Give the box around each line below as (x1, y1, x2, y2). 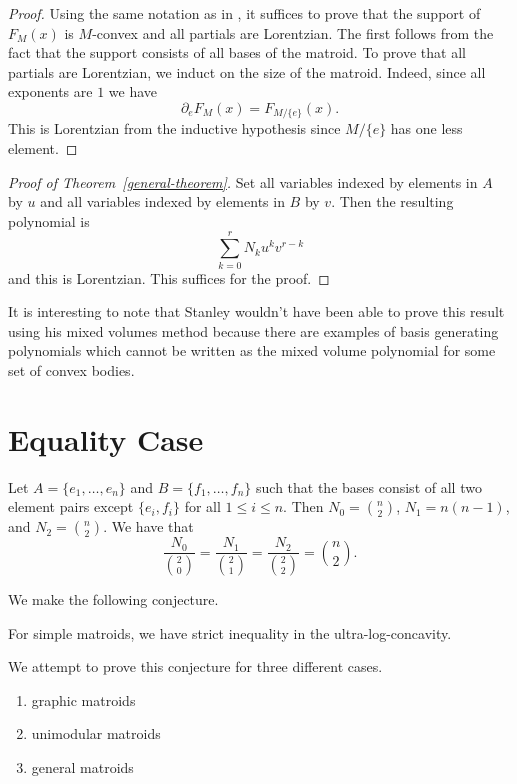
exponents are (8, 81, 93, 102)
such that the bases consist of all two (256, 476, 482, 497)
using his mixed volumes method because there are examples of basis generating (8, 320, 499, 341)
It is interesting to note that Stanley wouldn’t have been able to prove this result (8, 301, 505, 322)
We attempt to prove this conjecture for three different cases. (8, 656, 383, 677)
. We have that (103, 516, 194, 537)
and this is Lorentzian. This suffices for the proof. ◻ (8, 267, 330, 288)
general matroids (31, 757, 134, 778)
